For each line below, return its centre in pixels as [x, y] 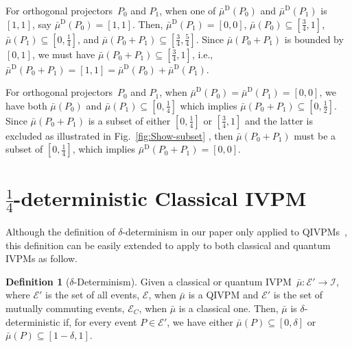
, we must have [63, 54]
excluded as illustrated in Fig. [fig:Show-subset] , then [119, 135]
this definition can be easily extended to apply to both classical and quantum [168, 245]
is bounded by [314, 39]
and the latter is [279, 120]
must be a [315, 135]
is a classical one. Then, [228, 308]
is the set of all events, [93, 295]
